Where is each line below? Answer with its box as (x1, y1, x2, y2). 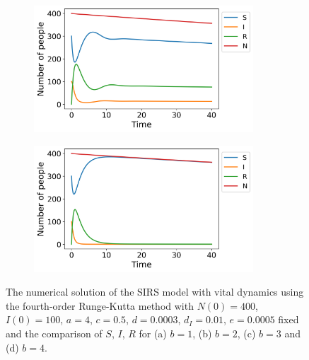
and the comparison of (6, 325, 103, 340)
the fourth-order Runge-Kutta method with (6, 298, 194, 313)
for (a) (139, 325, 167, 340)
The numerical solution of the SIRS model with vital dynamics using (6, 284, 304, 299)
